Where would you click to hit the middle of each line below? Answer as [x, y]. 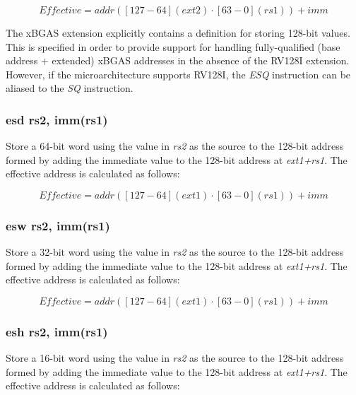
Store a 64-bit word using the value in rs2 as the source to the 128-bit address [175, 146]
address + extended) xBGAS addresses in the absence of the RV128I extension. [178, 60]
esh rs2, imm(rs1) [57, 331]
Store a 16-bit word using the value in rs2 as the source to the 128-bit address [175, 358]
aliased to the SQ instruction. [70, 88]
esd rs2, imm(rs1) [57, 119]
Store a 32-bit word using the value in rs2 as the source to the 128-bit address [175, 252]
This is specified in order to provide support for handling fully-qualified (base [173, 46]
